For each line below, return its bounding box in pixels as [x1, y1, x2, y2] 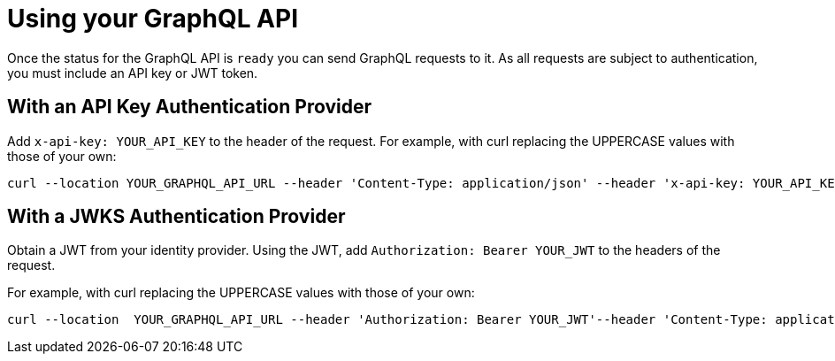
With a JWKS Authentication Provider [7, 205, 346, 228]
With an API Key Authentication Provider [7, 96, 372, 119]
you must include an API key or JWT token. [7, 65, 258, 81]
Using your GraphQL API [7, 4, 298, 34]
